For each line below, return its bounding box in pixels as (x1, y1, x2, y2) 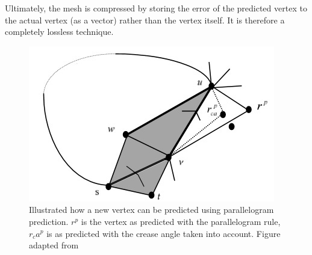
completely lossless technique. (5, 25, 114, 38)
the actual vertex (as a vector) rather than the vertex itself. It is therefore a (5, 13, 285, 26)
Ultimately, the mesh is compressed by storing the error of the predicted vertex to (5, 2, 307, 14)
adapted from (29, 239, 79, 251)
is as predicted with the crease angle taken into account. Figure (46, 227, 281, 239)
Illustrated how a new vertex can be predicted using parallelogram (29, 203, 274, 216)
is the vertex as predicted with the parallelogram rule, (81, 215, 281, 227)
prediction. (29, 215, 69, 227)
